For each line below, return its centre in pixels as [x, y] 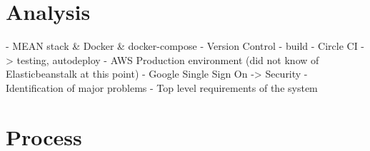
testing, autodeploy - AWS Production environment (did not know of [168, 59]
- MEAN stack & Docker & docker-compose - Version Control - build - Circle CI [182, 46]
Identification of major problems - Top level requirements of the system [162, 87]
